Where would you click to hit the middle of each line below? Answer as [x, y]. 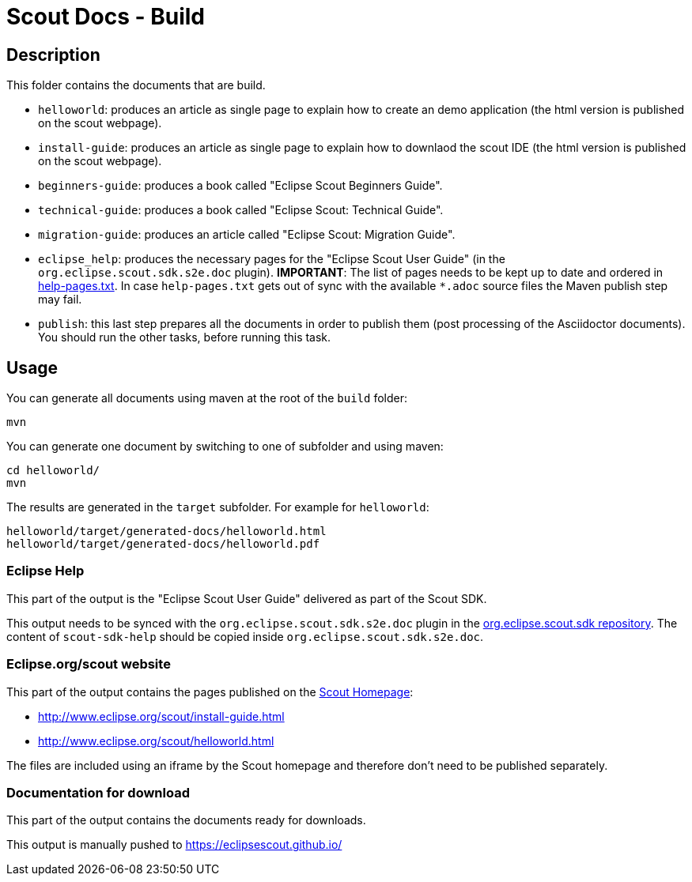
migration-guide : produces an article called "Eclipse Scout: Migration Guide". [247, 235]
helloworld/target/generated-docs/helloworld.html [166, 531]
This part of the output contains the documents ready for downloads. [186, 820]
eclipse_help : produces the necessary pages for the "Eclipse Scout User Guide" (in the [272, 259]
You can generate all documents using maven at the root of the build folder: [207, 398]
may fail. [60, 300]
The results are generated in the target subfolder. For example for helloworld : [218, 507]
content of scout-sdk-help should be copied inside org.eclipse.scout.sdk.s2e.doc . [245, 636]
